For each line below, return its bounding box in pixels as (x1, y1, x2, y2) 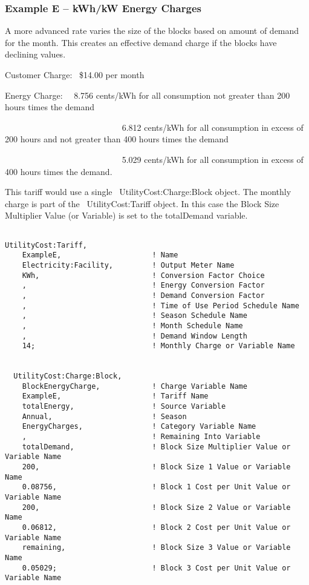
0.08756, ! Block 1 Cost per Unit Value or (22, 483, 291, 492)
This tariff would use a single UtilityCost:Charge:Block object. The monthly (5, 185, 291, 198)
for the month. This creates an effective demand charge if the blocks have (5, 36, 277, 48)
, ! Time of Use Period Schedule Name (22, 301, 299, 310)
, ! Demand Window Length (22, 331, 247, 340)
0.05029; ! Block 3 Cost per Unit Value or (22, 563, 291, 572)
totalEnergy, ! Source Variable (22, 402, 226, 411)
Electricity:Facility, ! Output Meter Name (22, 260, 235, 269)
